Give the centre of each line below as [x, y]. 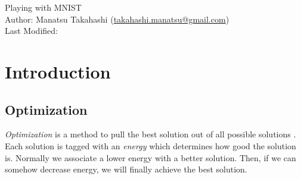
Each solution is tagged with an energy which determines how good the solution [150, 145]
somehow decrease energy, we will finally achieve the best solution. [126, 169]
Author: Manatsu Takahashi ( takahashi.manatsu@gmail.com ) [117, 19]
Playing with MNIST [43, 7]
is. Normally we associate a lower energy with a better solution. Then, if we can [150, 157]
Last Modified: [31, 31]
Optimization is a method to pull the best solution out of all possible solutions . [150, 134]
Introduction [58, 71]
